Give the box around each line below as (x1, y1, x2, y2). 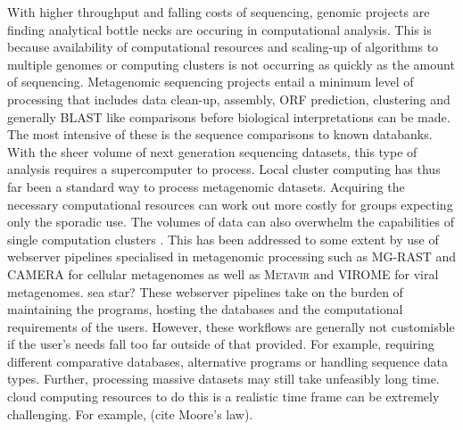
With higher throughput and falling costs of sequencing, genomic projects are (7, 3, 430, 21)
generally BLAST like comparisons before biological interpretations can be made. (7, 107, 451, 126)
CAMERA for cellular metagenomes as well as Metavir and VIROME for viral (7, 264, 439, 283)
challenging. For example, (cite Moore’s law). (7, 404, 253, 423)
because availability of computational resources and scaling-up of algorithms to (7, 37, 439, 56)
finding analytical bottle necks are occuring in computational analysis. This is (7, 20, 432, 38)
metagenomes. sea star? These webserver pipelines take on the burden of (7, 282, 403, 301)
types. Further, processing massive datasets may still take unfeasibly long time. (7, 369, 440, 388)
